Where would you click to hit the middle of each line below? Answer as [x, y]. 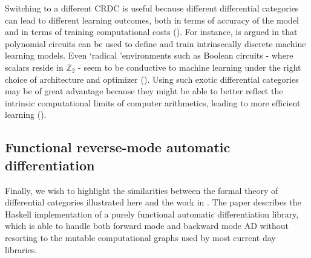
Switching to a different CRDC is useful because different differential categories [152, 8]
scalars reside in [34, 67]
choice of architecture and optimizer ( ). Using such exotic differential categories [152, 79]
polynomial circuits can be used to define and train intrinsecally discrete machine [155, 43]
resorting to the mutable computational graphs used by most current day [140, 237]
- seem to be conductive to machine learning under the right [190, 67]
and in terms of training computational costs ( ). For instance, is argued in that [151, 32]
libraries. [21, 249]
